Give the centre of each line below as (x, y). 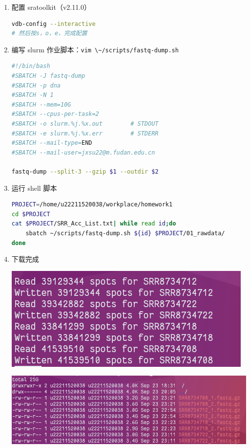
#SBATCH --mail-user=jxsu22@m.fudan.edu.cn (83, 152)
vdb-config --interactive (53, 24)
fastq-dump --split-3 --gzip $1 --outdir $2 (85, 171)
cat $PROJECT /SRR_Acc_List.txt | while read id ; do (94, 224)
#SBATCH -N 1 (32, 95)
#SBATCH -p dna (36, 85)
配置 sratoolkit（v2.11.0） (51, 7)
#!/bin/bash (31, 66)
